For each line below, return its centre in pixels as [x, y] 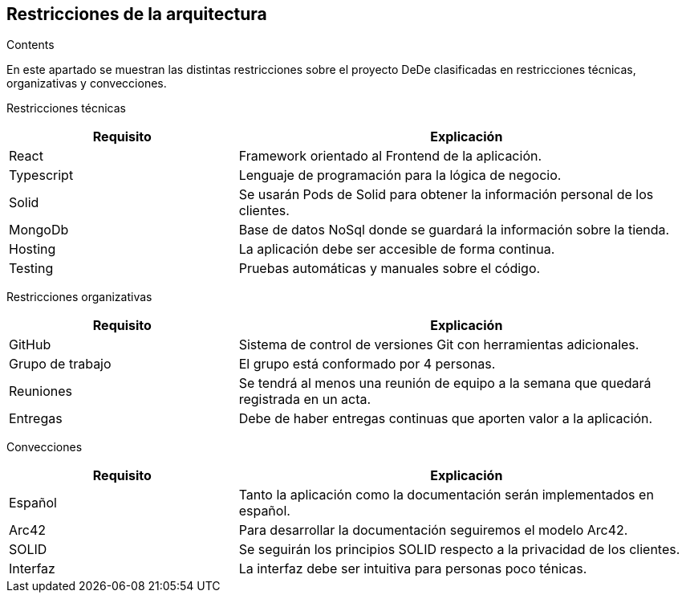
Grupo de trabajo [60, 364]
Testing [31, 269]
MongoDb [39, 230]
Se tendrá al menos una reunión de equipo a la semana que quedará [445, 383]
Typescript [41, 175]
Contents [30, 45]
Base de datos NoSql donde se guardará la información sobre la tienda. [454, 230]
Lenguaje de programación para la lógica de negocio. [400, 175]
